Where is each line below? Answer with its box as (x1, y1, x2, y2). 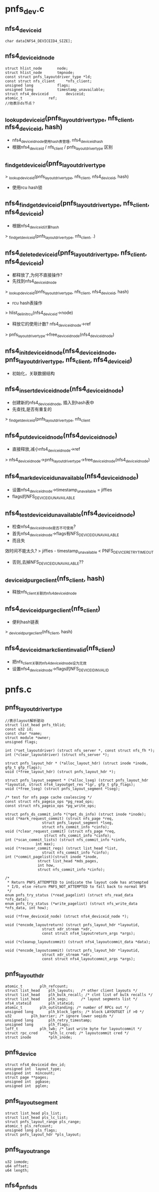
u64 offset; (5, 1163, 29, 1169)
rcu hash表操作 (12, 300, 43, 306)
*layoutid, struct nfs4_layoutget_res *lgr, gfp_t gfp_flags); (5, 782, 136, 787)
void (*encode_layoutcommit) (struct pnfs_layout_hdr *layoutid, (5, 948, 140, 953)
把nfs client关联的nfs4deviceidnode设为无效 (12, 659, 87, 666)
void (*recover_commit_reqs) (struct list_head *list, (5, 846, 118, 851)
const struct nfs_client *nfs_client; (5, 79, 92, 84)
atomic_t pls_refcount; (5, 1123, 53, 1128)
